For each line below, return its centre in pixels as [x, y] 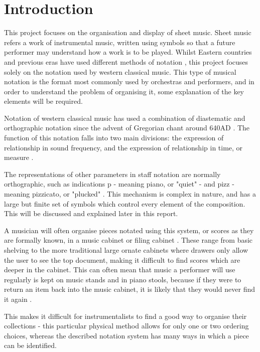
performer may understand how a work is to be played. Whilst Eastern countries [128, 52]
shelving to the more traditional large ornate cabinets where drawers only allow [126, 250]
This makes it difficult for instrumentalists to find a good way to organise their [125, 316]
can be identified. [31, 345]
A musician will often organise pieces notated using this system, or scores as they [129, 230]
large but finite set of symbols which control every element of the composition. [125, 203]
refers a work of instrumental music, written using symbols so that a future [120, 42]
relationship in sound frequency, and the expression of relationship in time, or [123, 147]
